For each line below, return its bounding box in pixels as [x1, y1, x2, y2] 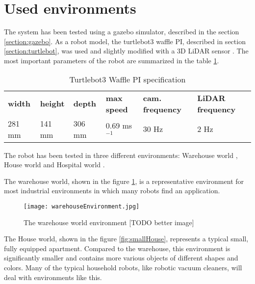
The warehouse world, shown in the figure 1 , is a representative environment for [4, 176, 244, 186]
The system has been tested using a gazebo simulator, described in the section [4, 26, 239, 37]
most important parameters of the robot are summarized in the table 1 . [4, 55, 219, 65]
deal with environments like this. [4, 272, 102, 282]
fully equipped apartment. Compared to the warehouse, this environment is [4, 243, 230, 253]
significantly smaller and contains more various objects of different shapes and [4, 253, 238, 263]
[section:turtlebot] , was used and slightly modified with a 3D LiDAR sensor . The [4, 46, 249, 56]
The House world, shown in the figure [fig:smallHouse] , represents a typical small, [4, 233, 249, 244]
